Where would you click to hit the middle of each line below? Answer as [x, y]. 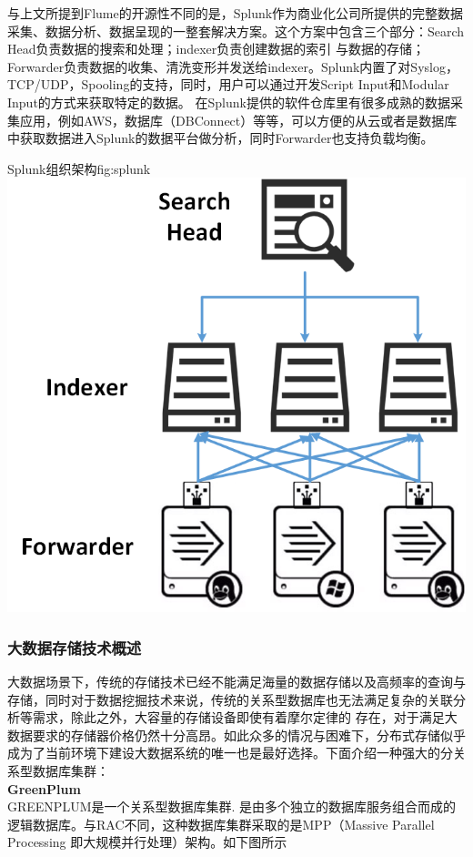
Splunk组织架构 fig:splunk [79, 168]
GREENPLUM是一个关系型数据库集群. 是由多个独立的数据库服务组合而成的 [232, 806]
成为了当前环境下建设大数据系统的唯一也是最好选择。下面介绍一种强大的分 [230, 753]
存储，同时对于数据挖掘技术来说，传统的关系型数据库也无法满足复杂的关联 [230, 699]
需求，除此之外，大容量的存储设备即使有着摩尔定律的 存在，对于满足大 [245, 717]
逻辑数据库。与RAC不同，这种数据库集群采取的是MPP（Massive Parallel [221, 824]
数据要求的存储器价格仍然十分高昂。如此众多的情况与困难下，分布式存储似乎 [236, 735]
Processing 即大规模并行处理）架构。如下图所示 [147, 842]
